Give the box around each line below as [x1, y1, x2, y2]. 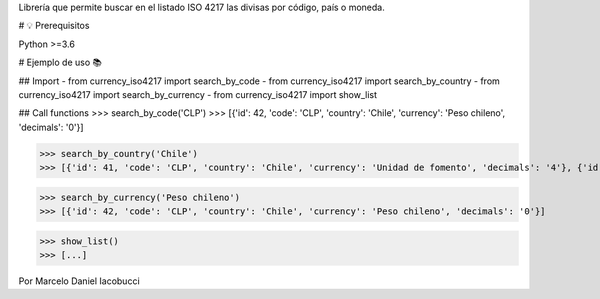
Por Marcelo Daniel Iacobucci [18, 275, 140, 287]
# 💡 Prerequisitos [18, 20, 90, 32]
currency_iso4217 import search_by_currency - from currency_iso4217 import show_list [18, 88, 378, 100]
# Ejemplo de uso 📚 [18, 56, 102, 69]
